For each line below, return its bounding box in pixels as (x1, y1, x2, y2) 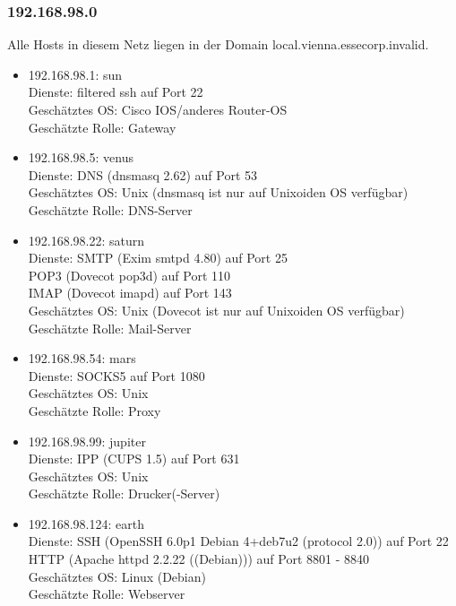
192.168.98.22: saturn (28, 230, 145, 249)
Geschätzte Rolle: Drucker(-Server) (28, 484, 220, 503)
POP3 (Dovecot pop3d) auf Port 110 (28, 265, 231, 284)
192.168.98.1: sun (28, 65, 123, 83)
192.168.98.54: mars (28, 349, 136, 368)
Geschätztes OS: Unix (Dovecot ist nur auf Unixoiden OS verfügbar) (28, 300, 405, 319)
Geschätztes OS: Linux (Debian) (28, 567, 206, 585)
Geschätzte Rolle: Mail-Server (28, 318, 192, 337)
